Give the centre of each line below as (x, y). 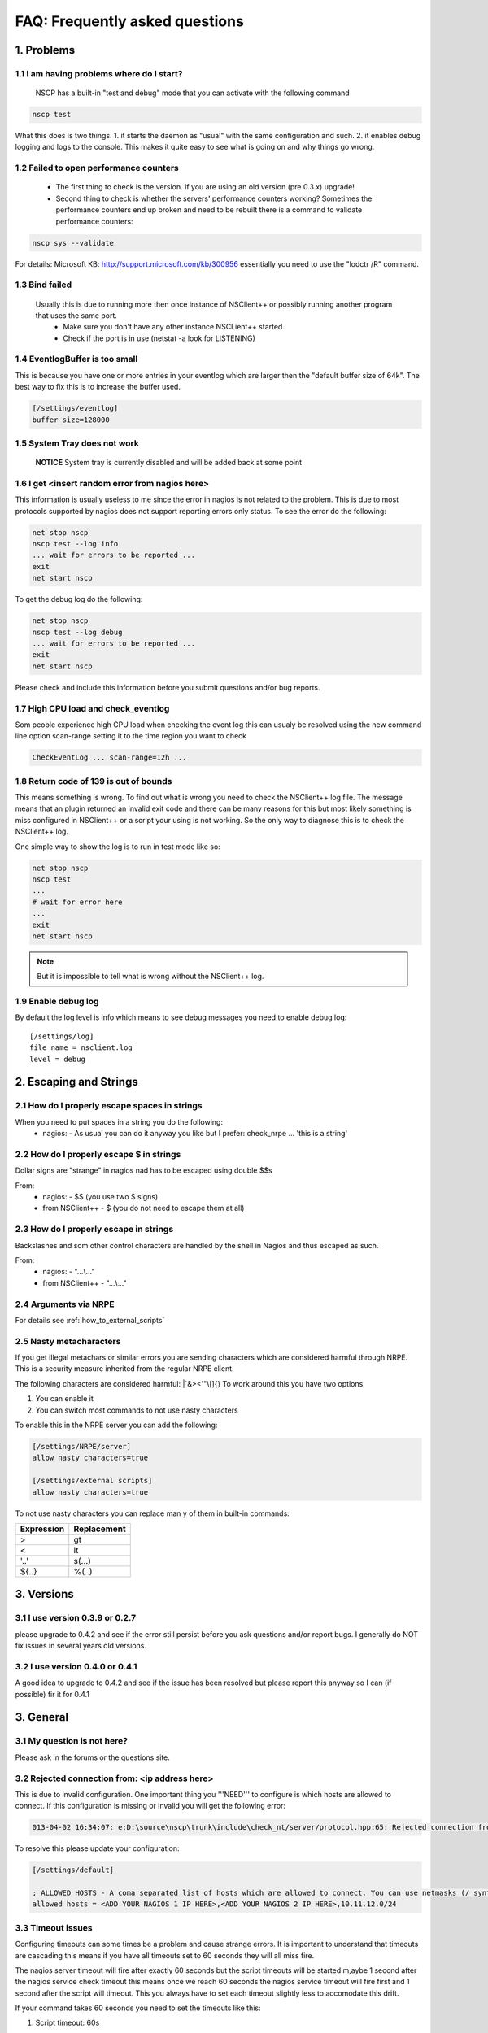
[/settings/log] (62, 1036)
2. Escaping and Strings (76, 1082)
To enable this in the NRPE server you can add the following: (116, 1425)
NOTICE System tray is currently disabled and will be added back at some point (169, 463)
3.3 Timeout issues (54, 1927)
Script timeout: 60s (68, 2023)
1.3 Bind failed (44, 285)
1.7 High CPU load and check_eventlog (92, 708)
